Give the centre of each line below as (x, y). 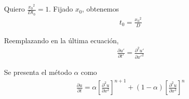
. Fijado (61, 9)
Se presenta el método (38, 72)
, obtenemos (101, 9)
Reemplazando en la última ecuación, (62, 40)
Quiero (15, 9)
